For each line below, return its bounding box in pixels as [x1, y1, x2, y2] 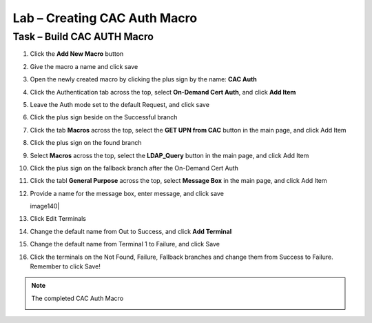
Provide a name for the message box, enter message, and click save [30, 189, 224, 197]
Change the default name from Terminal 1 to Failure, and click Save [30, 240, 220, 248]
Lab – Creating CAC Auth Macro [12, 10, 198, 26]
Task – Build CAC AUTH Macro [12, 30, 154, 43]
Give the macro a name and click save [30, 62, 138, 70]
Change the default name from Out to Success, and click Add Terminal [30, 227, 232, 235]
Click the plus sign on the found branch [30, 139, 142, 147]
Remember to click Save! [30, 262, 101, 271]
